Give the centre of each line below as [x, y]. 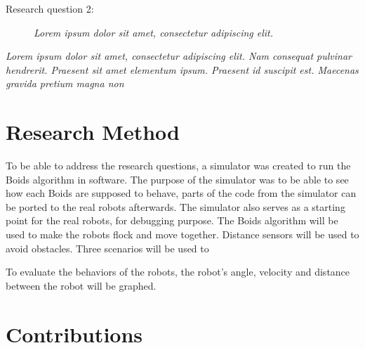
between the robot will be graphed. [81, 285]
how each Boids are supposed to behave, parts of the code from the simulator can [181, 193]
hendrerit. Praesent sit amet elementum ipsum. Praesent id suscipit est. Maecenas [182, 69]
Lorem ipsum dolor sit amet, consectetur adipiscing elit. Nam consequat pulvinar [179, 56]
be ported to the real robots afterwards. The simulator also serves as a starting [175, 206]
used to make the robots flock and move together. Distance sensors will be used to [182, 234]
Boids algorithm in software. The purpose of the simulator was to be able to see [177, 179]
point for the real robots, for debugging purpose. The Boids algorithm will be [172, 220]
